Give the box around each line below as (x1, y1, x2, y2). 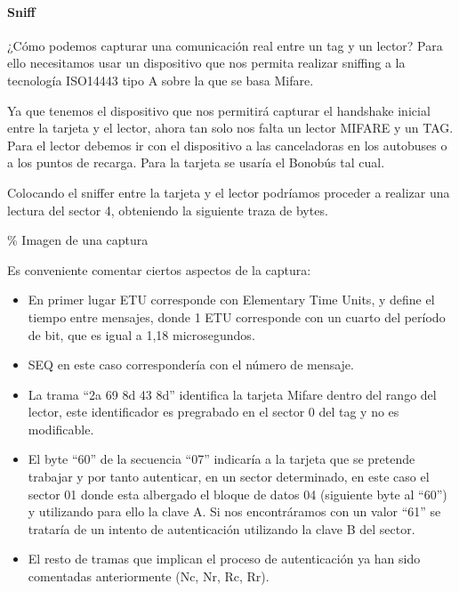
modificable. (28, 419, 94, 438)
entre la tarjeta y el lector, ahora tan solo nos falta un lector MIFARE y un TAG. (7, 118, 454, 137)
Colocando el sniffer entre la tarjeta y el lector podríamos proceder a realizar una (7, 182, 450, 201)
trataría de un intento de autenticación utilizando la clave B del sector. (28, 519, 415, 538)
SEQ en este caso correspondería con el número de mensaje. (28, 355, 354, 374)
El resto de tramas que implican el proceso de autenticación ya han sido (28, 549, 421, 568)
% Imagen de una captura (7, 231, 149, 249)
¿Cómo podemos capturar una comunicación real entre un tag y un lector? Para (7, 36, 443, 54)
